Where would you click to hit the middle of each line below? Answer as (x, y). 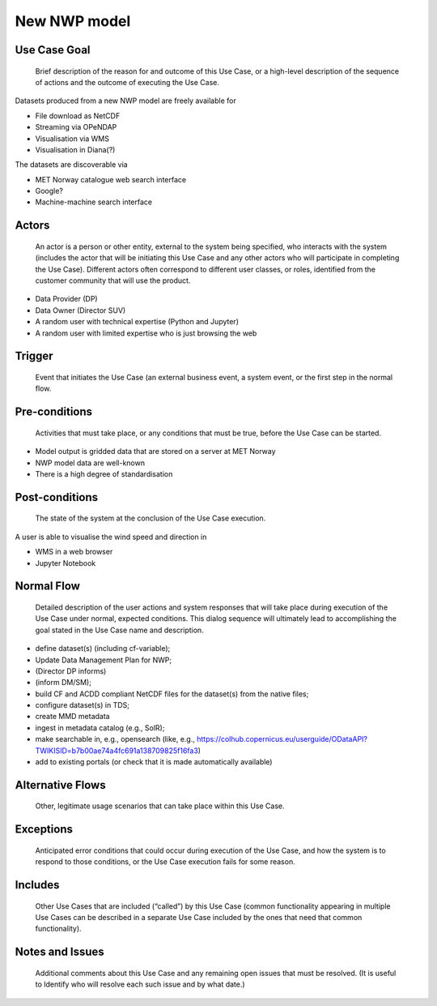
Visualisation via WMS (72, 139)
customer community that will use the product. (113, 280)
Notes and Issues (59, 952)
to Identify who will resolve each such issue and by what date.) (140, 984)
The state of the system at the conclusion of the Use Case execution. (151, 518)
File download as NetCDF (78, 116)
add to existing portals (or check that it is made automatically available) (154, 762)
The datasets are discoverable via (72, 165)
